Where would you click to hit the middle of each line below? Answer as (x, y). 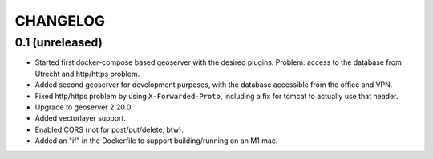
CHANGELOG (60, 21)
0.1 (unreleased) (59, 42)
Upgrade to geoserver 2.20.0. (84, 107)
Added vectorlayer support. (80, 118)
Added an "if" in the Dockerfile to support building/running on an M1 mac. (156, 141)
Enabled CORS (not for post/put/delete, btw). (109, 129)
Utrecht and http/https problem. (87, 74)
